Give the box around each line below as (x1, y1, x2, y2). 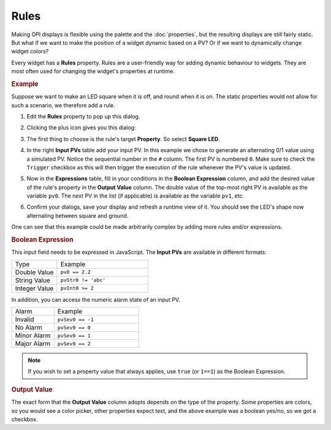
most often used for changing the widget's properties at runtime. (11, 67, 175, 75)
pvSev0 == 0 (57, 324, 91, 331)
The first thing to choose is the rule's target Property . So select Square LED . (26, 135, 220, 142)
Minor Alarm (15, 331, 51, 340)
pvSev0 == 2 (57, 340, 91, 347)
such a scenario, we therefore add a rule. (11, 101, 116, 109)
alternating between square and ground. (26, 212, 129, 219)
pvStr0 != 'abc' (60, 277, 106, 283)
